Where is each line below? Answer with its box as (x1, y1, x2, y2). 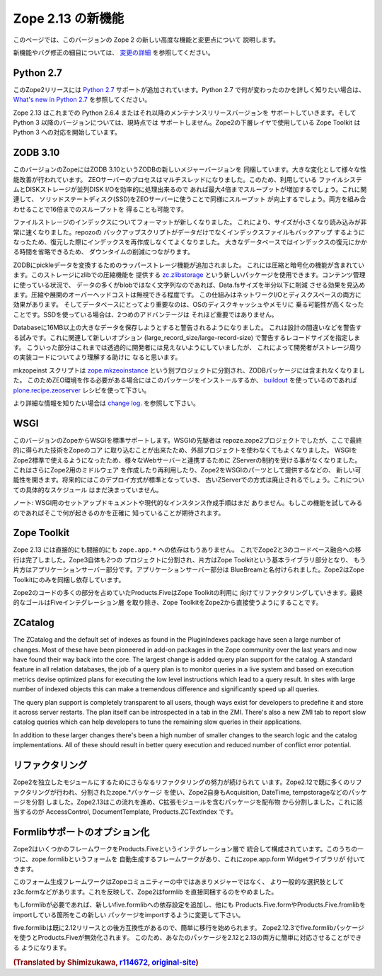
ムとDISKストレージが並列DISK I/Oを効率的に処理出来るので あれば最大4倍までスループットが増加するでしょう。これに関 (13, 185, 367, 194)
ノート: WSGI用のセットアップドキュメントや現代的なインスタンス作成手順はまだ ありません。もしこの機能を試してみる (13, 499, 363, 507)
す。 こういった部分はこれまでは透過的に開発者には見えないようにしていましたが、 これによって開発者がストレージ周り (13, 343, 362, 351)
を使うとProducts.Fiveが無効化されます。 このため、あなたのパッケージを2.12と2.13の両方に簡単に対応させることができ (13, 934, 362, 942)
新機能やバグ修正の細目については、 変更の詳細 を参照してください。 (13, 48, 215, 57)
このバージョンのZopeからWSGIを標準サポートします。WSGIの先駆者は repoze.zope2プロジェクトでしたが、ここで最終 (13, 436, 362, 444)
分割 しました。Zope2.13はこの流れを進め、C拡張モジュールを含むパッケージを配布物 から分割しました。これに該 (31, 798, 364, 806)
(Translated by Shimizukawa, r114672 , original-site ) (13, 957, 199, 967)
